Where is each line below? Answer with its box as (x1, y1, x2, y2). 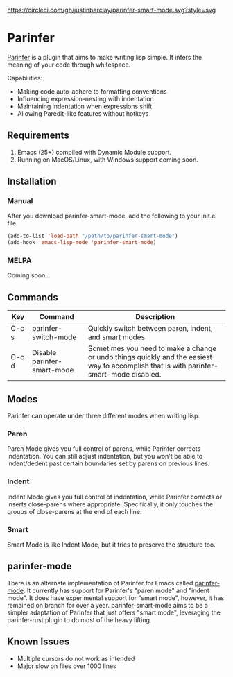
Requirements (7, 130, 69, 142)
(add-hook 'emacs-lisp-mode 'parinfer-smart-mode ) (7, 239, 157, 246)
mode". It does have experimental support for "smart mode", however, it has (7, 593, 224, 602)
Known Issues (7, 636, 70, 648)
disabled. (131, 370, 162, 379)
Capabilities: (7, 74, 43, 82)
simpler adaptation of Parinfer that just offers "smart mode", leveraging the (7, 608, 221, 617)
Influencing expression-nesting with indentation (17, 94, 154, 103)
